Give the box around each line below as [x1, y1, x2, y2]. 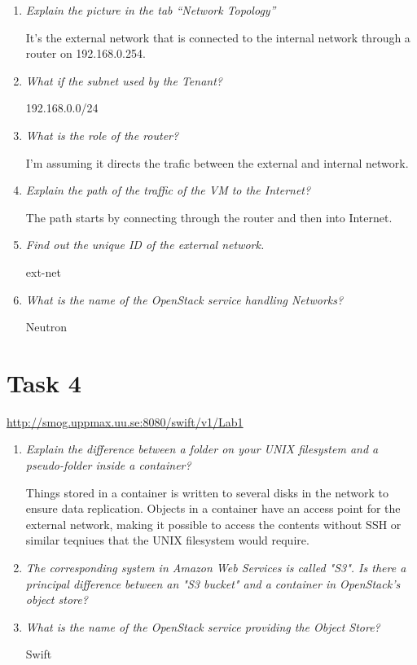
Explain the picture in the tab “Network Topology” [25, 2, 276, 18]
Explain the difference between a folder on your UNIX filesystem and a [25, 440, 379, 457]
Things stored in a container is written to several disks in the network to [25, 483, 388, 501]
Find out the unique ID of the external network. [25, 236, 265, 253]
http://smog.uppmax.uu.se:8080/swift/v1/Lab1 [7, 413, 244, 430]
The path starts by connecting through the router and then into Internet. [25, 208, 393, 225]
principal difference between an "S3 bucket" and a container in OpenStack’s [25, 575, 401, 592]
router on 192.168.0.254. [25, 45, 146, 62]
